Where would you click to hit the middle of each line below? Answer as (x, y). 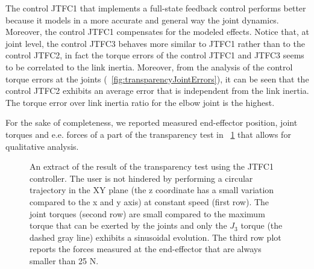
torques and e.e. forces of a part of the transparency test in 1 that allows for (148, 134)
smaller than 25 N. (64, 260)
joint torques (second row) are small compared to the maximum (147, 213)
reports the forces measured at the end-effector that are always (146, 249)
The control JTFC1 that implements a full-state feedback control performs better (156, 8)
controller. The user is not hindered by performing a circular (141, 178)
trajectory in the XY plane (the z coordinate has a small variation (152, 190)
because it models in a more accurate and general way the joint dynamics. (142, 20)
